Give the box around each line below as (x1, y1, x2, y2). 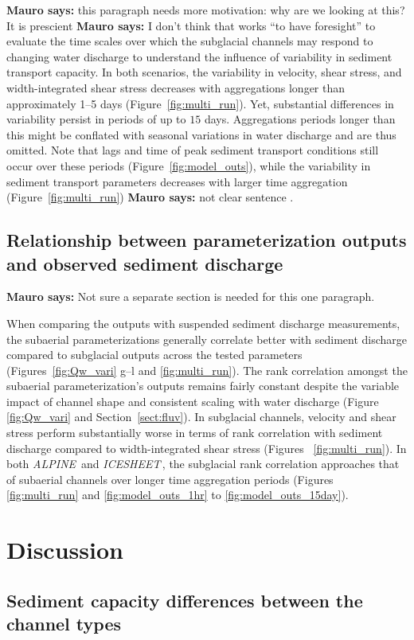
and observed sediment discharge (6, 251, 283, 275)
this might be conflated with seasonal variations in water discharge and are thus (6, 126, 396, 142)
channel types (6, 611, 122, 636)
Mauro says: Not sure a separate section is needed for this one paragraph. (6, 288, 375, 305)
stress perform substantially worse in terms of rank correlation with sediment (6, 424, 383, 441)
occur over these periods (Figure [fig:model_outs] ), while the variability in (6, 157, 371, 174)
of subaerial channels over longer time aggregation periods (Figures (6, 470, 334, 487)
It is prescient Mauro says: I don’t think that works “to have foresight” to (6, 17, 376, 33)
